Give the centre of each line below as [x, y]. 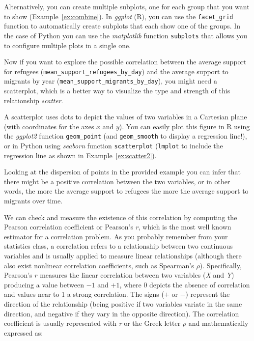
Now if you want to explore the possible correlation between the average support [125, 62]
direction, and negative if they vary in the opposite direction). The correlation [122, 313]
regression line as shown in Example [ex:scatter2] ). [80, 155]
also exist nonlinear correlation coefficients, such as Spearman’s [99, 265]
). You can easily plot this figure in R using [184, 126]
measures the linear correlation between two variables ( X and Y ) [137, 275]
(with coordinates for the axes [49, 126]
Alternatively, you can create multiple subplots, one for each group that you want [127, 6]
